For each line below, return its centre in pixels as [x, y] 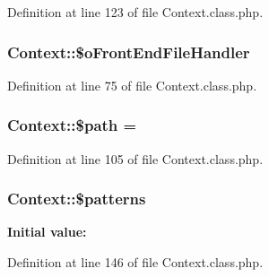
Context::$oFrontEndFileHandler [129, 52]
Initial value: [47, 232]
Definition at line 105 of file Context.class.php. [135, 158]
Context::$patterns [77, 199]
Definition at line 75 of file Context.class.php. [132, 85]
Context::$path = [72, 125]
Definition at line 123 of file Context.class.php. [135, 12]
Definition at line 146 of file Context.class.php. [135, 262]
